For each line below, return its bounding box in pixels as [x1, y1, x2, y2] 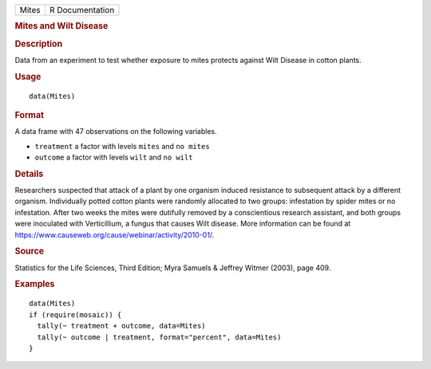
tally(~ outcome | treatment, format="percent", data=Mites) [37, 332, 282, 342]
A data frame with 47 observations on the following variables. [14, 127, 217, 136]
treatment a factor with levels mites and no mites [34, 141, 211, 151]
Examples [14, 279, 55, 290]
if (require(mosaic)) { [29, 310, 122, 319]
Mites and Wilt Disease [14, 21, 109, 32]
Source [14, 245, 45, 257]
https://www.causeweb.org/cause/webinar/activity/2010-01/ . [14, 230, 215, 239]
